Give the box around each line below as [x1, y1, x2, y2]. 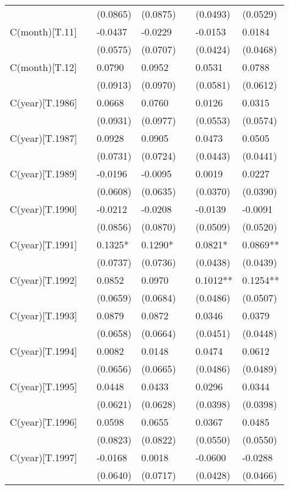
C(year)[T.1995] [10, 379, 78, 393]
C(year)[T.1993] [10, 308, 78, 322]
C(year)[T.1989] [10, 166, 78, 180]
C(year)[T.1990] [10, 202, 78, 216]
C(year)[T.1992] [10, 273, 78, 287]
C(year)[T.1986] [10, 95, 78, 110]
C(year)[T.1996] [10, 415, 78, 429]
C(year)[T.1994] [10, 344, 78, 358]
